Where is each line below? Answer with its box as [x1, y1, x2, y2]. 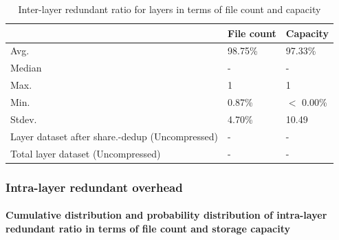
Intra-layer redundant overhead [6, 178, 183, 195]
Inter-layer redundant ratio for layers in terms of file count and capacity [18, 2, 321, 16]
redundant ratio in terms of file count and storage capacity [6, 221, 290, 235]
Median [10, 61, 42, 75]
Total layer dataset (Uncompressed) [10, 146, 161, 160]
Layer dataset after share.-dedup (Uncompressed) [10, 129, 219, 143]
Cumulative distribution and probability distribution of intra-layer [6, 208, 327, 222]
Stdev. [10, 111, 37, 126]
